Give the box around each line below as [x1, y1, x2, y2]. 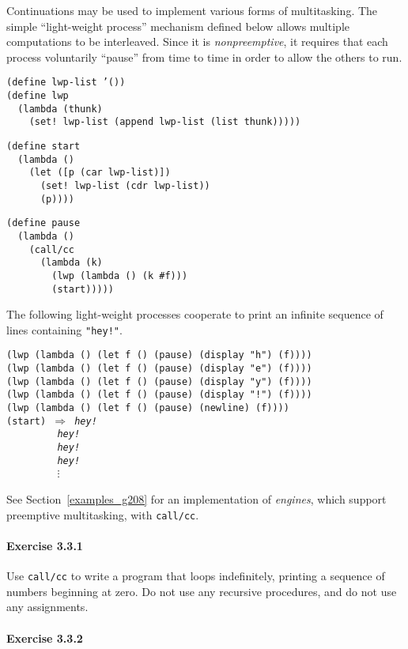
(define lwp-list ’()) [6, 77, 126, 89]
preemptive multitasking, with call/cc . [6, 506, 199, 523]
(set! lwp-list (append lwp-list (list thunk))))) [28, 116, 301, 128]
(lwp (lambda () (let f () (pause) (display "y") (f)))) [6, 375, 312, 387]
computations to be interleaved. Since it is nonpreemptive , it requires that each [6, 33, 388, 50]
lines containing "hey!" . [6, 321, 123, 338]
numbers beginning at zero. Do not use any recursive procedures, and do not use [6, 583, 397, 599]
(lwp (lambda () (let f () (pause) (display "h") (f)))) [6, 349, 312, 361]
